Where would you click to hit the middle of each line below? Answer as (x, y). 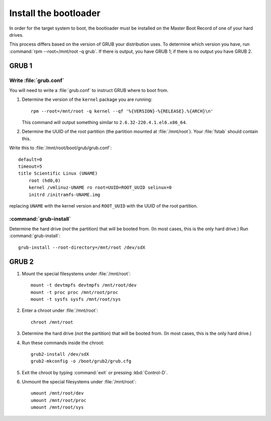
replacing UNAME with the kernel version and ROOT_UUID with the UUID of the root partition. (104, 205)
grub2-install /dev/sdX (60, 354)
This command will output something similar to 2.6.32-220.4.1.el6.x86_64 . (104, 123)
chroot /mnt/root (52, 322)
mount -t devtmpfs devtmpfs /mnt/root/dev (84, 285)
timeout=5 (30, 167)
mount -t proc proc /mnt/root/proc (75, 292)
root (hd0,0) (44, 180)
